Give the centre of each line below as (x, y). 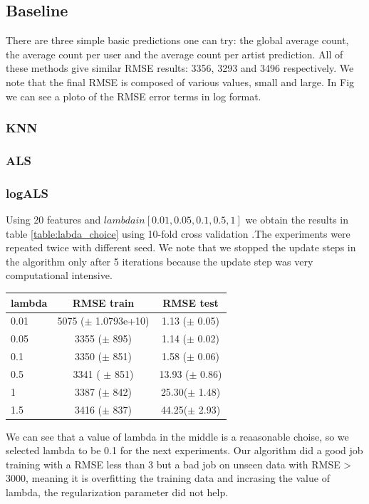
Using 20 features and (53, 220)
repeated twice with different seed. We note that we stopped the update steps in (181, 247)
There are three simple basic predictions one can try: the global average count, (177, 40)
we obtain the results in (297, 220)
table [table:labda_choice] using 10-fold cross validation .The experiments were (178, 233)
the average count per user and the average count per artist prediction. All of (175, 54)
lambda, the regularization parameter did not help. (117, 492)
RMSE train (103, 302)
